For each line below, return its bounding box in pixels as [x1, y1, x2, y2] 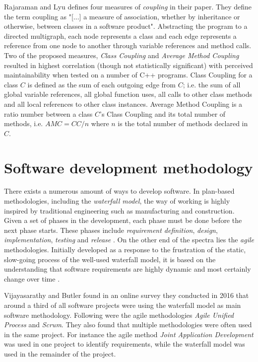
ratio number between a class [4, 108, 93, 119]
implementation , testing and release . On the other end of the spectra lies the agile [4, 234, 254, 245]
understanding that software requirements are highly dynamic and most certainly [4, 264, 251, 274]
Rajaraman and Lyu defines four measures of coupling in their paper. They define [4, 1, 252, 11]
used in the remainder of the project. [4, 348, 116, 359]
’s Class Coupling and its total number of [100, 108, 226, 119]
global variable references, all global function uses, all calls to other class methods [4, 89, 253, 99]
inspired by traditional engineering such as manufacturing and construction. [4, 205, 235, 216]
